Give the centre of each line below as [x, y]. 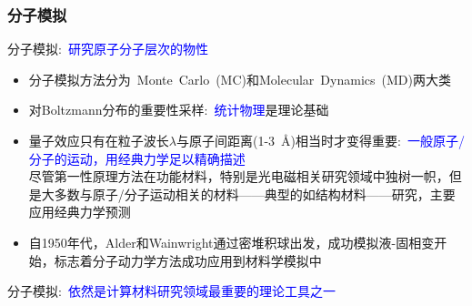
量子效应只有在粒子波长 [99, 140]
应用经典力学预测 [80, 212]
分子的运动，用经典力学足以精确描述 [137, 158]
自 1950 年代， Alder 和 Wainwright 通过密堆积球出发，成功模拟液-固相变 [231, 242]
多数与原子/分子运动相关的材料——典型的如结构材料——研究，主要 [255, 194]
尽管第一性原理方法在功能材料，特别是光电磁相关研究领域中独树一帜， [239, 176]
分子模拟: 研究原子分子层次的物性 [108, 49]
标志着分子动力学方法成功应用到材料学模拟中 [188, 260]
